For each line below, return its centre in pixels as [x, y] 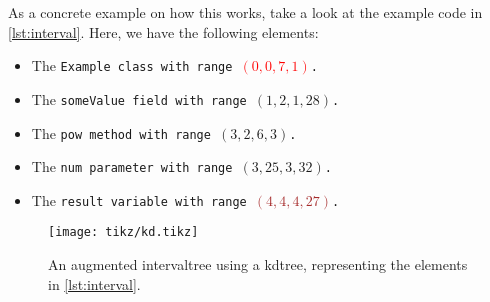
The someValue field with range [139, 98]
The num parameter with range [132, 166]
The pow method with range [121, 132]
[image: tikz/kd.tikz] [123, 232]
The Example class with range [132, 65]
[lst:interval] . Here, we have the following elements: [163, 31]
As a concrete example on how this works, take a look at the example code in [245, 12]
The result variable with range [139, 199]
